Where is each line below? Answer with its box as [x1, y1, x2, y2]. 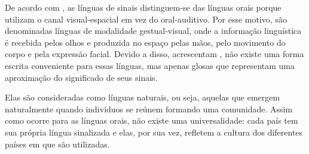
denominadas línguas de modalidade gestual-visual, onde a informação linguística [5, 24, 302, 37]
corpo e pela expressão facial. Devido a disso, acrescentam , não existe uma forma [5, 48, 304, 60]
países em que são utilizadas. [5, 137, 110, 150]
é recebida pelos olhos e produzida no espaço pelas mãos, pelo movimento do [5, 36, 286, 48]
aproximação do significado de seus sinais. [5, 71, 158, 83]
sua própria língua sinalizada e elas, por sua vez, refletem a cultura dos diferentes [5, 125, 303, 138]
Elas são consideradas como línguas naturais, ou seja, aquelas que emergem [5, 91, 280, 103]
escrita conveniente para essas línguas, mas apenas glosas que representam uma [5, 59, 295, 71]
